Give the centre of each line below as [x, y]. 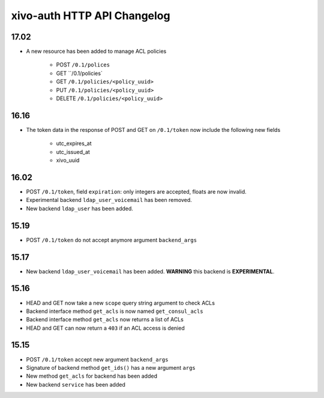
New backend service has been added [76, 384]
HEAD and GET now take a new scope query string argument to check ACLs [121, 303]
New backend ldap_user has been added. [79, 208]
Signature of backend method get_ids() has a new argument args [111, 367]
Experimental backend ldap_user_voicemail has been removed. [109, 200]
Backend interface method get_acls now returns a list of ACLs [105, 319]
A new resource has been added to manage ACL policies [96, 52]
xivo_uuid [68, 160]
